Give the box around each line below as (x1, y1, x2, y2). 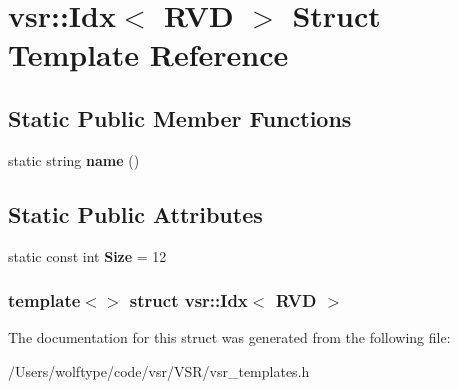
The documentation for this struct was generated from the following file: (8, 327, 451, 348)
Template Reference (8, 34, 289, 75)
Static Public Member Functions (8, 102, 352, 133)
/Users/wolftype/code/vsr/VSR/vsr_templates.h (8, 360, 310, 381)
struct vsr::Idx (129, 288, 248, 313)
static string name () (8, 149, 140, 170)
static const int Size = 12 (8, 245, 167, 266)
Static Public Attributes (8, 198, 263, 229)
